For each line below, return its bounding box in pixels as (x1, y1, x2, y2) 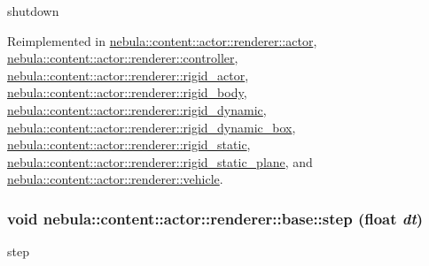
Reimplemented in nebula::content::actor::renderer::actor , (7, 31, 317, 49)
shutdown (7, 2, 59, 19)
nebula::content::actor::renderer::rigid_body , (7, 83, 247, 102)
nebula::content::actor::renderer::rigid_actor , (7, 65, 249, 84)
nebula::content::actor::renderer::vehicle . (7, 170, 223, 188)
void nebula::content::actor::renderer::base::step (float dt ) (7, 207, 424, 229)
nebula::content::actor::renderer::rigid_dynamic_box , (7, 118, 296, 136)
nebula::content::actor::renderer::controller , (7, 49, 238, 67)
